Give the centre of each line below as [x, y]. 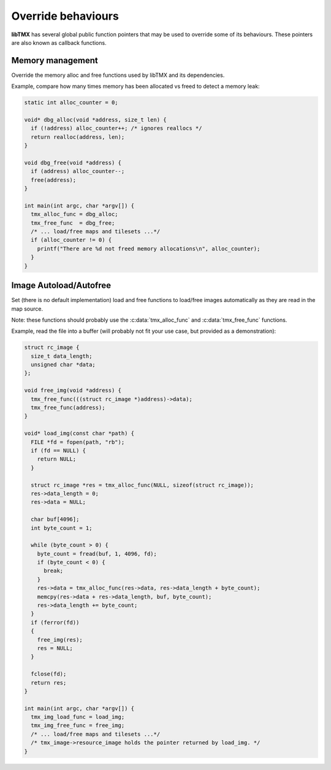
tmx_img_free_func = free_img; [78, 725]
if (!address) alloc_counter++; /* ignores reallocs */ [116, 128]
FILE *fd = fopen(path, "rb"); [78, 442]
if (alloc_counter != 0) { [71, 240]
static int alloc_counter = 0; [71, 103]
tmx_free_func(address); [68, 408]
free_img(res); [60, 640]
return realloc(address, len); [78, 137]
